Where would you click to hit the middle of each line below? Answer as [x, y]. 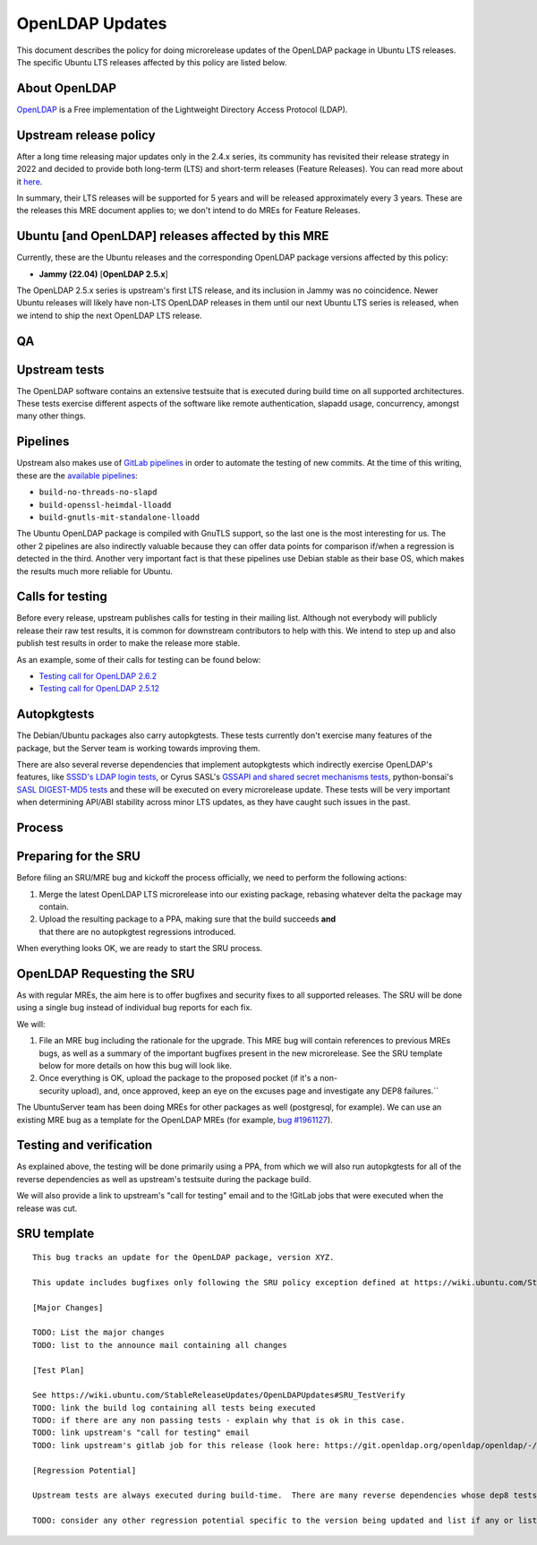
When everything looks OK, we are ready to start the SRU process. [140, 948]
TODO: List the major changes [99, 1333]
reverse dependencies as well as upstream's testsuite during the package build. [164, 1179]
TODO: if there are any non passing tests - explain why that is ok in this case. [219, 1421]
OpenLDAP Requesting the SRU [106, 973]
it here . [30, 181]
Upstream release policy [86, 135]
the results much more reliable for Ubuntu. [95, 571]
